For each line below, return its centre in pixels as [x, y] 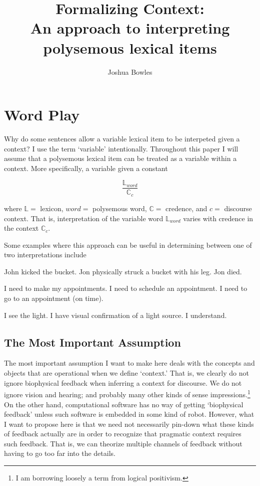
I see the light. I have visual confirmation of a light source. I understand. [115, 315]
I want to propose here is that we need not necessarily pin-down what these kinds [129, 424]
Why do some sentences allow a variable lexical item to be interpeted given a [122, 139]
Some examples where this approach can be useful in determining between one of [128, 245]
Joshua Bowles [130, 71]
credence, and [186, 208]
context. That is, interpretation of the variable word [84, 218]
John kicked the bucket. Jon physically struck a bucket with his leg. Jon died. [123, 271]
